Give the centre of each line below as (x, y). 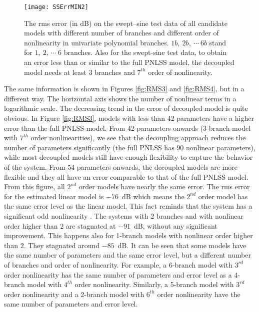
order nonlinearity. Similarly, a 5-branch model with (154, 284)
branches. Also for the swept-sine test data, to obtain (145, 52)
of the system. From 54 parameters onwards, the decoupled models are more (121, 166)
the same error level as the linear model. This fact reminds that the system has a (128, 206)
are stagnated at (91, 225)
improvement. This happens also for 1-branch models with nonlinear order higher (128, 235)
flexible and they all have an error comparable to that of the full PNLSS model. (126, 176)
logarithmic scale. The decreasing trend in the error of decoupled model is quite (126, 108)
